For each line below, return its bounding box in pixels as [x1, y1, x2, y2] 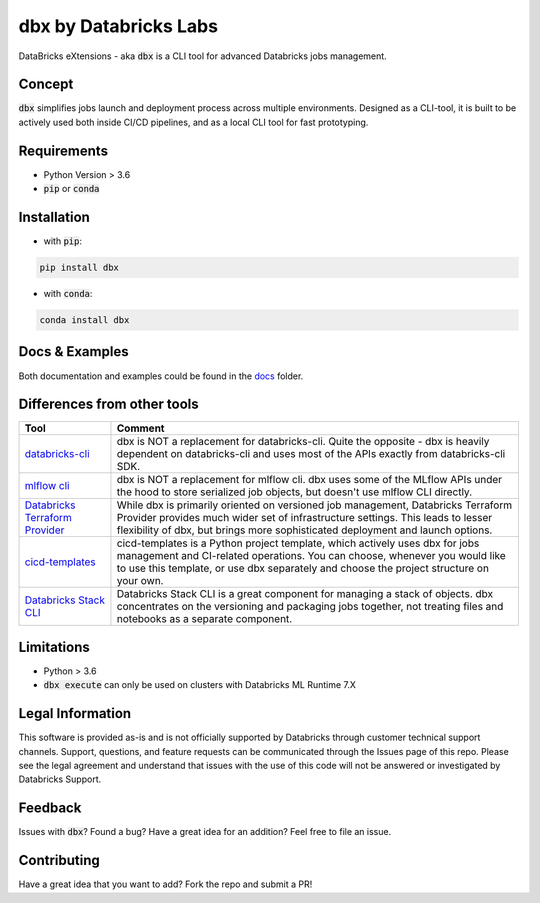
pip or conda [43, 183, 100, 195]
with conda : [43, 288, 93, 300]
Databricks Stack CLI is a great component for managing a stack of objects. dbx [116, 587, 494, 601]
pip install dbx [39, 262, 120, 274]
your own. [116, 574, 164, 588]
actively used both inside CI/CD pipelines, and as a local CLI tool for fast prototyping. [18, 116, 369, 128]
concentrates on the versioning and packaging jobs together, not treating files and [116, 600, 504, 614]
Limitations [18, 638, 90, 655]
